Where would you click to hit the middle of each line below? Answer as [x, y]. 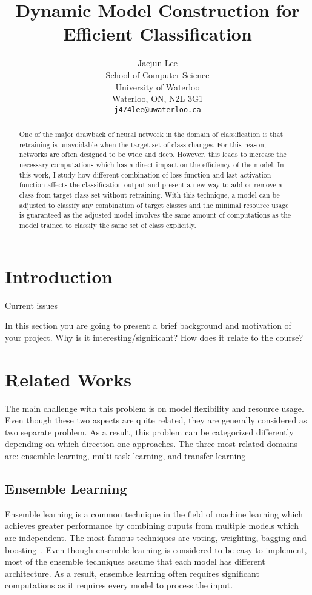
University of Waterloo [158, 86]
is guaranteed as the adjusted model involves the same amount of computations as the [155, 215]
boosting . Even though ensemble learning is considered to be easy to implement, [156, 549]
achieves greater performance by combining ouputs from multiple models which [152, 526]
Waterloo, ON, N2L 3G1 [158, 99]
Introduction [59, 276]
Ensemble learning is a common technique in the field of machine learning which [154, 513]
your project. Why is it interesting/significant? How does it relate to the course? [154, 337]
